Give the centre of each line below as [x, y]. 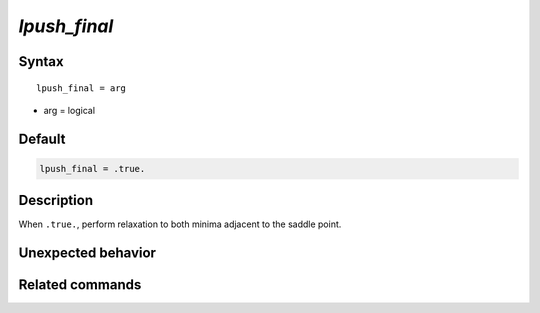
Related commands [80, 285]
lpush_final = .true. [92, 168]
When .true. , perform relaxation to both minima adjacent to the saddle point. [180, 224]
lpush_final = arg [81, 88]
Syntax [41, 61]
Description [56, 200]
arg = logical [69, 110]
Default [42, 138]
